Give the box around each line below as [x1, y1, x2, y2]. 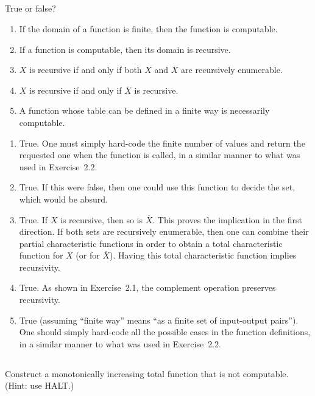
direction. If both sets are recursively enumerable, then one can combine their [19, 225, 309, 238]
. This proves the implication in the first [152, 213, 302, 226]
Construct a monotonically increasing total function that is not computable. [5, 367, 289, 380]
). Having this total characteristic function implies [109, 249, 297, 262]
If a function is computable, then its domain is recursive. [19, 43, 231, 55]
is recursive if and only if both [29, 63, 142, 76]
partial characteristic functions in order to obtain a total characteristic [19, 237, 283, 249]
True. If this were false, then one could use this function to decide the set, [19, 181, 296, 193]
